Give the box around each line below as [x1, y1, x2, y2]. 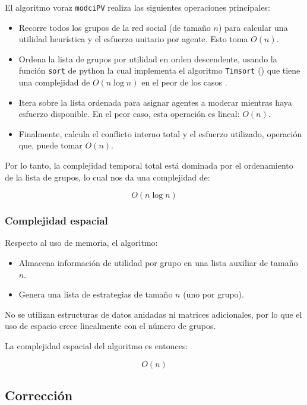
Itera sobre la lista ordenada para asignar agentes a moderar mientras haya [18, 96, 292, 108]
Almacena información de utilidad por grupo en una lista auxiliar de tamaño [18, 257, 298, 269]
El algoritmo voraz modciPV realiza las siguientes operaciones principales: [5, 1, 270, 13]
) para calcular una [218, 21, 288, 33]
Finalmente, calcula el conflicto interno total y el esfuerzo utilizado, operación [18, 127, 302, 140]
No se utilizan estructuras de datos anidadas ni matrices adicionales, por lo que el [5, 308, 302, 320]
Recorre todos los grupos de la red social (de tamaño [18, 21, 211, 33]
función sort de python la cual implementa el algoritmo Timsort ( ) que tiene [18, 64, 300, 77]
